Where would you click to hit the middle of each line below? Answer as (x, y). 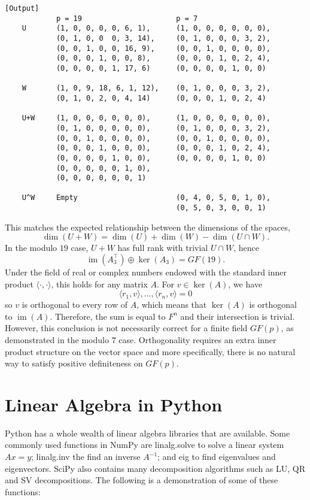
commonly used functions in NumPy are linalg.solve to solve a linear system (145, 445)
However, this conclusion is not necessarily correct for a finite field (126, 328)
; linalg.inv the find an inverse (86, 457)
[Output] (22, 8)
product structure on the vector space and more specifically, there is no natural (150, 351)
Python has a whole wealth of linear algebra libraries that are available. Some (148, 433)
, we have (245, 284)
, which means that (172, 304)
